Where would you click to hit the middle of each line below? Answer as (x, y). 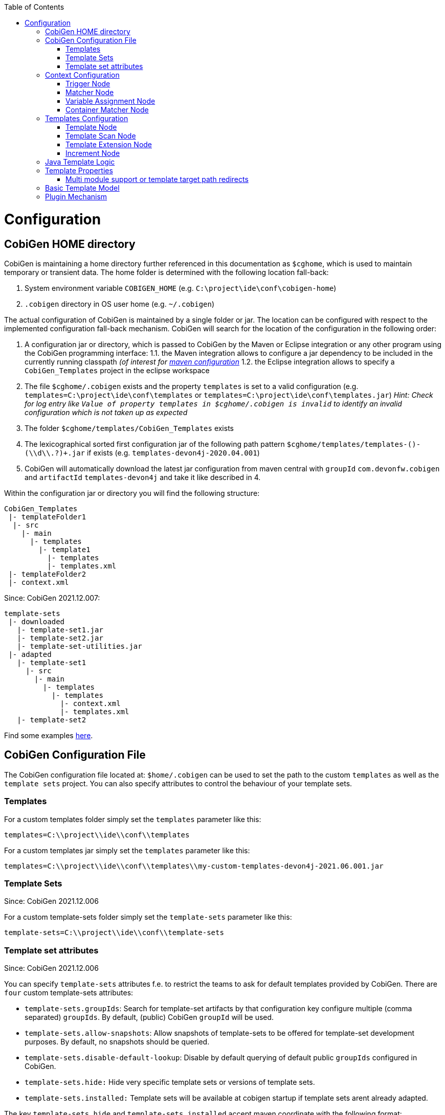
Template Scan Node (101, 136)
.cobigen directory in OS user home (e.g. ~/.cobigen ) (120, 304)
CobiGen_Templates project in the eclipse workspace (117, 370)
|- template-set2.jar (60, 638)
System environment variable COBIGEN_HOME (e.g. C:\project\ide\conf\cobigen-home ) (181, 288)
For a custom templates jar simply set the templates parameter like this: (127, 850)
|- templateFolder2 (47, 574)
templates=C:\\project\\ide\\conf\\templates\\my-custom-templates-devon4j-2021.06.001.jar (194, 866)
